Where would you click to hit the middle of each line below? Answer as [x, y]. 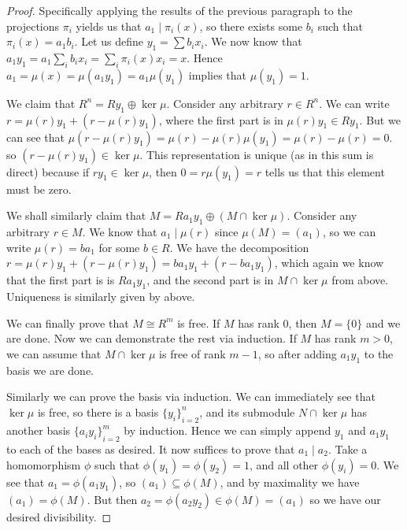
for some [119, 247]
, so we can [349, 231]
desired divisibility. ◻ [59, 516]
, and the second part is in [210, 280]
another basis [39, 430]
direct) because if [48, 171]
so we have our [345, 499]
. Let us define [109, 41]
